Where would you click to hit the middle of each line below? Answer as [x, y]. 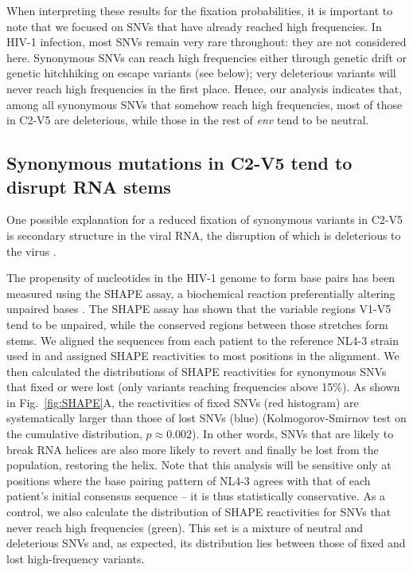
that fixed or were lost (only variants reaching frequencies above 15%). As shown [203, 387]
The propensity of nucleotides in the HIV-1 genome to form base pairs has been [201, 278]
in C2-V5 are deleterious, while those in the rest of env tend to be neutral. [188, 120]
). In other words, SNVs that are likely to [293, 434]
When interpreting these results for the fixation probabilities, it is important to [200, 10]
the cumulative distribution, [74, 434]
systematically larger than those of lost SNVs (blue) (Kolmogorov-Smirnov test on [206, 418]
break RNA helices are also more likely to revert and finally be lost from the [193, 449]
